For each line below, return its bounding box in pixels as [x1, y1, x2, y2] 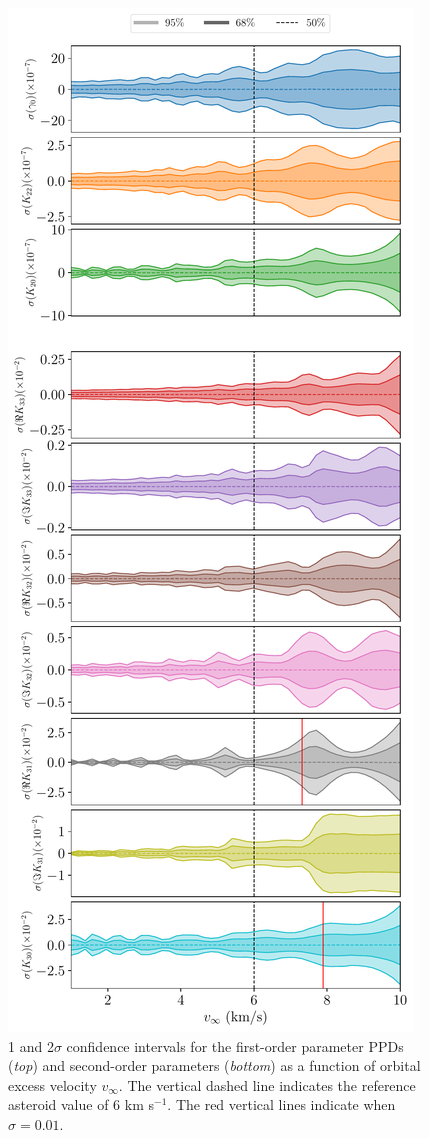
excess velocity [8, 1074, 97, 1095]
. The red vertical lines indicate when [167, 1094, 396, 1115]
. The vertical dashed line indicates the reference [118, 1074, 416, 1095]
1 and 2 [8, 1035, 54, 1056]
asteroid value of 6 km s [8, 1094, 155, 1115]
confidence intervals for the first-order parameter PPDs [66, 1035, 404, 1056]
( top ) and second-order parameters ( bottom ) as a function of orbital [8, 1055, 421, 1076]
